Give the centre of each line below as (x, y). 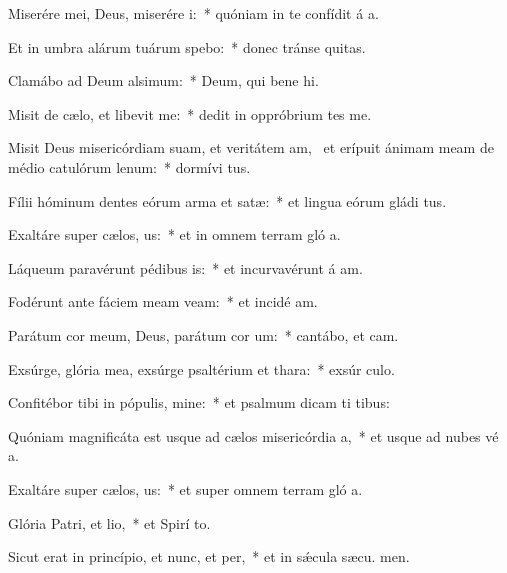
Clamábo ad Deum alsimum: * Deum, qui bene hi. (163, 80)
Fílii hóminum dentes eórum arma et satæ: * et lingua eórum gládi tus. (227, 200)
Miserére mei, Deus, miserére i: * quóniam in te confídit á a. (193, 13)
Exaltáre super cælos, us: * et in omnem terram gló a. (174, 234)
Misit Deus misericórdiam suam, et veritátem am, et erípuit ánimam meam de (251, 147)
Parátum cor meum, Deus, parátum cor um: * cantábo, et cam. (203, 334)
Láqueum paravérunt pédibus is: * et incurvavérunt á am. (185, 267)
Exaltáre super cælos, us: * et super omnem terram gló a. (185, 488)
